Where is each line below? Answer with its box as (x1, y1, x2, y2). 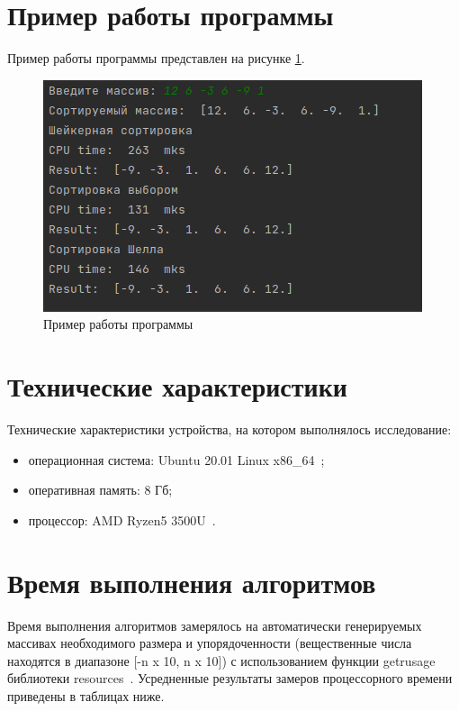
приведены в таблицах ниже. (7, 686, 165, 705)
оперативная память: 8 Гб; (28, 480, 173, 499)
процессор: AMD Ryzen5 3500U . (28, 510, 216, 529)
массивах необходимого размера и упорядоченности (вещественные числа (7, 634, 412, 652)
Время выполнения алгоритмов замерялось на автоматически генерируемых (7, 615, 422, 634)
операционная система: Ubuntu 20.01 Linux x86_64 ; (28, 450, 325, 469)
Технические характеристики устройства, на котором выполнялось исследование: (7, 420, 452, 439)
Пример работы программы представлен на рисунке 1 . (7, 49, 305, 68)
